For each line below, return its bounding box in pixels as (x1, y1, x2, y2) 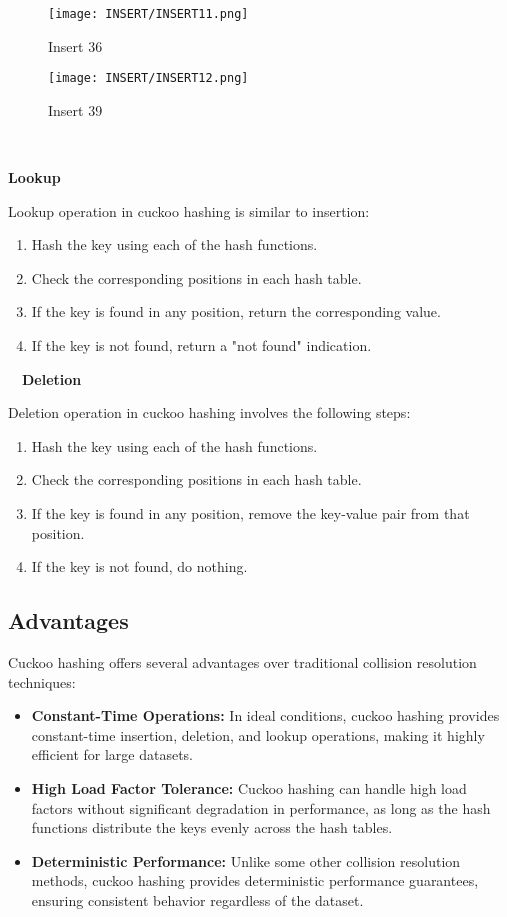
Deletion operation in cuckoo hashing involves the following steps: (8, 402, 411, 423)
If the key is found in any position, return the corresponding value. (31, 301, 441, 322)
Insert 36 (48, 35, 103, 56)
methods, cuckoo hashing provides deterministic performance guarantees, (31, 870, 479, 891)
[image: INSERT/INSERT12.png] (48, 71, 249, 86)
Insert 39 (48, 99, 103, 120)
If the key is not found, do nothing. (31, 556, 248, 577)
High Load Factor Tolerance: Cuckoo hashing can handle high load (31, 777, 467, 798)
